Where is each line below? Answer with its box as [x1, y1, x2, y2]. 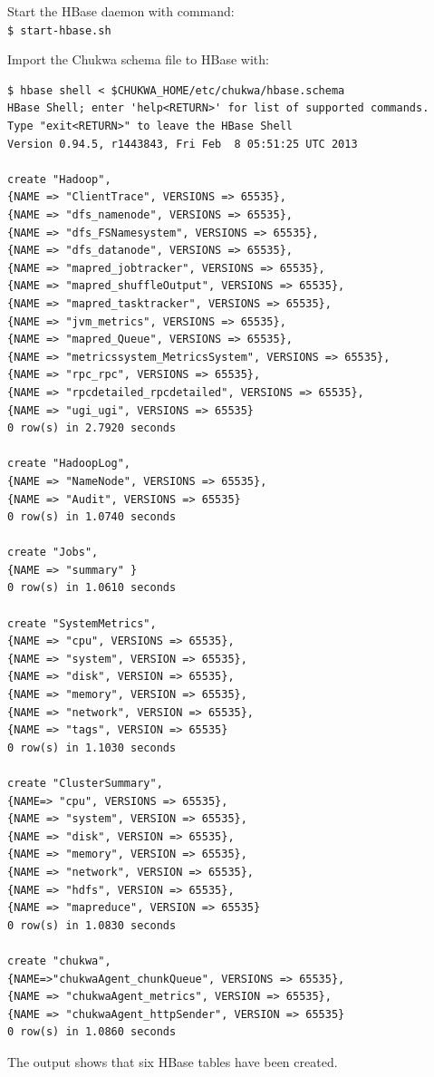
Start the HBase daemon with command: [7, 2, 235, 20]
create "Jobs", [7, 546, 99, 559]
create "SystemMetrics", [7, 616, 157, 630]
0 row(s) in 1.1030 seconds [7, 741, 177, 754]
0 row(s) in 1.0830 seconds [7, 918, 177, 932]
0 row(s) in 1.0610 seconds [7, 581, 177, 595]
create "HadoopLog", [7, 457, 131, 471]
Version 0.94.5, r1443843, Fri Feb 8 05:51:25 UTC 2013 [7, 137, 358, 150]
